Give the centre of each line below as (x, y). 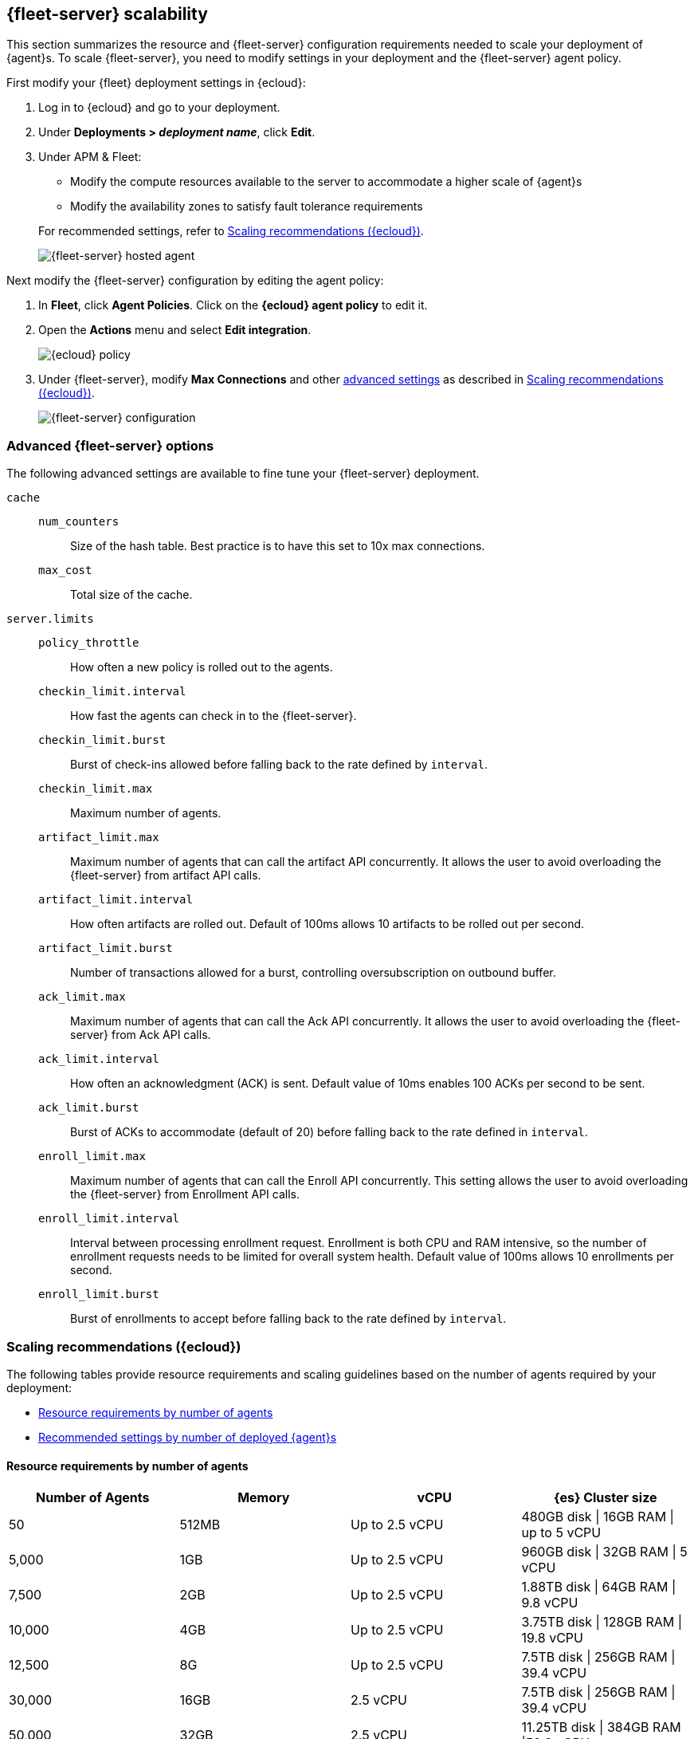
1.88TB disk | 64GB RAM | (599, 1587)
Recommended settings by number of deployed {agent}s (188, 1437)
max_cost (65, 570)
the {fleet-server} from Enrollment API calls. (185, 1194)
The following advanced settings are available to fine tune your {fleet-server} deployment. (243, 474)
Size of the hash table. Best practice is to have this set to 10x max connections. (278, 546)
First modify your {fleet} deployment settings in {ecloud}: (156, 83)
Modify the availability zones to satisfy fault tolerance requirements (247, 207)
